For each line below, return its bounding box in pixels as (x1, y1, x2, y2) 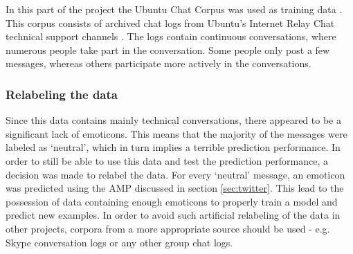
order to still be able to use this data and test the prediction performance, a (6, 153, 329, 167)
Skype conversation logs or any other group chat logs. (6, 235, 233, 249)
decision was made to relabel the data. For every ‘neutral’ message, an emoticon (6, 167, 345, 181)
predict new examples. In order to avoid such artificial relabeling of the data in (6, 208, 341, 222)
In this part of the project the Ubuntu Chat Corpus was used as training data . (6, 2, 343, 16)
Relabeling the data (6, 85, 118, 102)
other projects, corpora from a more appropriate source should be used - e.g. (6, 221, 330, 235)
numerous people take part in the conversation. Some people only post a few (6, 42, 330, 57)
